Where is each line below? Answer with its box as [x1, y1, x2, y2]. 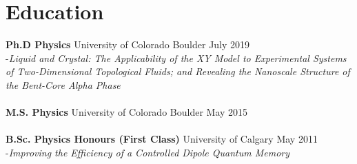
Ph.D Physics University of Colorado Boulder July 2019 [6, 37, 250, 52]
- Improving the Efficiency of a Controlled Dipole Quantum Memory [6, 145, 290, 159]
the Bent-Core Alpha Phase [6, 77, 121, 92]
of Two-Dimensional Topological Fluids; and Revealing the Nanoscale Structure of [6, 64, 350, 79]
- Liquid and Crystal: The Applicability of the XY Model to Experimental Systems [6, 50, 347, 65]
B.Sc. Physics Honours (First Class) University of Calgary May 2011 [6, 132, 318, 146]
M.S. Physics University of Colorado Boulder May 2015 [6, 105, 248, 119]
